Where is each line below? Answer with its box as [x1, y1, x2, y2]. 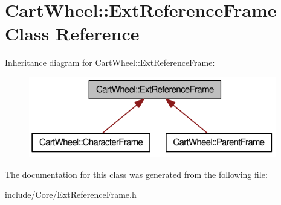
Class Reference [5, 21, 140, 46]
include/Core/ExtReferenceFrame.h [5, 188, 137, 201]
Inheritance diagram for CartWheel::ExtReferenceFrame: [5, 56, 215, 69]
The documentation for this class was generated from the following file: [5, 168, 268, 180]
